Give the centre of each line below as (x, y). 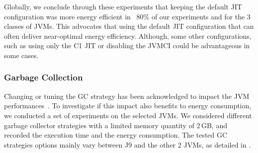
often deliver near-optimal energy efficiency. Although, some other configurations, (128, 36)
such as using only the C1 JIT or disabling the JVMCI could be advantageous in (127, 45)
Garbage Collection (43, 77)
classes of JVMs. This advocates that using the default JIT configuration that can (129, 26)
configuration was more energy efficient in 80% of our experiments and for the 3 (127, 16)
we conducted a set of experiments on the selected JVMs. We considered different (128, 115)
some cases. (21, 55)
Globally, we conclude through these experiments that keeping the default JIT (123, 6)
